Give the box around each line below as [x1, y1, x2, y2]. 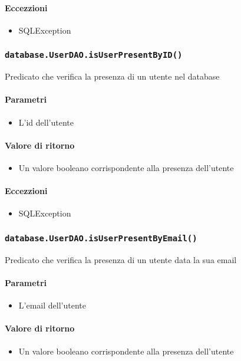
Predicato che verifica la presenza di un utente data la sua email [5, 253, 237, 265]
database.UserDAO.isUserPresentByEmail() [5, 233, 197, 243]
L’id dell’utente [18, 116, 74, 128]
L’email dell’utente [18, 299, 86, 311]
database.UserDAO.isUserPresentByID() [5, 50, 183, 60]
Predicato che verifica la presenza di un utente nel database [5, 70, 220, 83]
